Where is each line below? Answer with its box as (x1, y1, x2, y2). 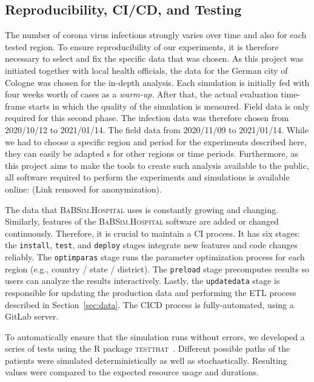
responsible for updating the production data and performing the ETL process (5, 286, 296, 298)
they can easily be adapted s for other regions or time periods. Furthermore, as (5, 147, 298, 160)
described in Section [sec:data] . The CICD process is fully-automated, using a (5, 298, 294, 311)
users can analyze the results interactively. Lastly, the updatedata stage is (5, 274, 280, 287)
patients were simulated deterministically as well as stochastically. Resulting (5, 354, 287, 366)
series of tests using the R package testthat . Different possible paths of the (5, 342, 290, 355)
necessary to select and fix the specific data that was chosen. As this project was (5, 52, 304, 65)
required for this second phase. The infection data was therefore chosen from (5, 111, 289, 124)
